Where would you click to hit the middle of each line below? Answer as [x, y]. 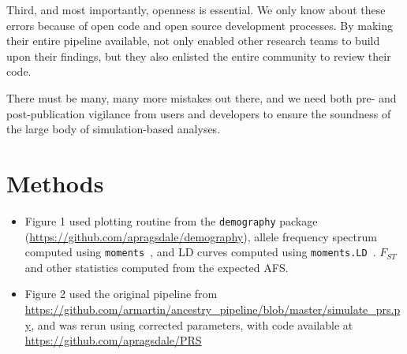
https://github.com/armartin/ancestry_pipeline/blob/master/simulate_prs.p [213, 309]
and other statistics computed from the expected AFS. [157, 267]
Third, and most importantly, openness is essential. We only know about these [196, 9]
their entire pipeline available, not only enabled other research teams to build [193, 41]
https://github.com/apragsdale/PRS [113, 340]
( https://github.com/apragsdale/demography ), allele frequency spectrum [201, 236]
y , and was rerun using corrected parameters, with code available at [189, 324]
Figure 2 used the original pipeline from [121, 294]
